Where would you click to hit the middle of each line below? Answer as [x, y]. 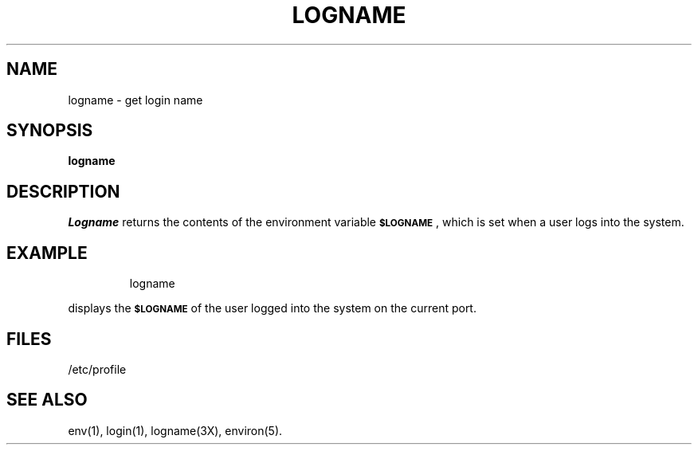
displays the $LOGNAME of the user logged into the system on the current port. [272, 308]
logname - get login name [135, 100]
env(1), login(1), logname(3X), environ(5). [175, 430]
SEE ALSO [47, 400]
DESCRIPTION [63, 191]
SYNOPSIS [50, 131]
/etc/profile [97, 369]
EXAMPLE [47, 253]
